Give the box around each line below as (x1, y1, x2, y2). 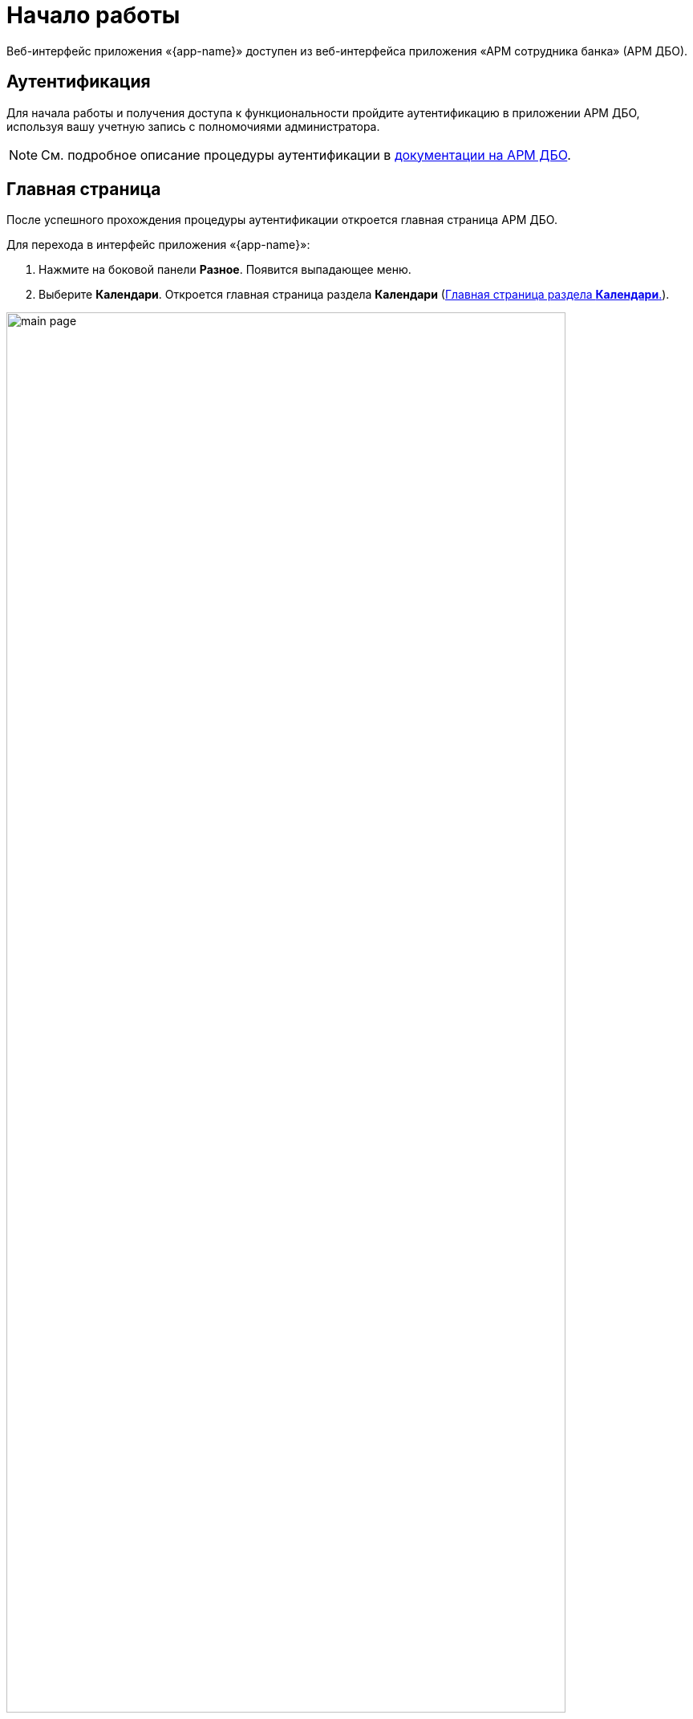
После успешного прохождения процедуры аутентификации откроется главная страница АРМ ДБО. (6, 213, 557, 227)
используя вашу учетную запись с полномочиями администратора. (6, 119, 380, 133)
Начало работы (6, 2, 180, 29)
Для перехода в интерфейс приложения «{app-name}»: (6, 238, 310, 252)
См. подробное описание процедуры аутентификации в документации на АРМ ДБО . (41, 146, 571, 163)
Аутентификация (6, 71, 151, 92)
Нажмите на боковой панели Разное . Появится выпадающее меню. (38, 263, 411, 277)
